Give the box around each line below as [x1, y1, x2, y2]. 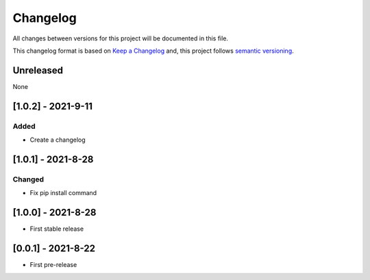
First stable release [29, 225, 84, 233]
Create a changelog [29, 136, 86, 144]
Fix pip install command [29, 189, 97, 197]
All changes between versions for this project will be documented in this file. [12, 34, 229, 42]
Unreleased [12, 64, 64, 76]
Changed [12, 175, 45, 184]
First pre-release [29, 260, 77, 268]
